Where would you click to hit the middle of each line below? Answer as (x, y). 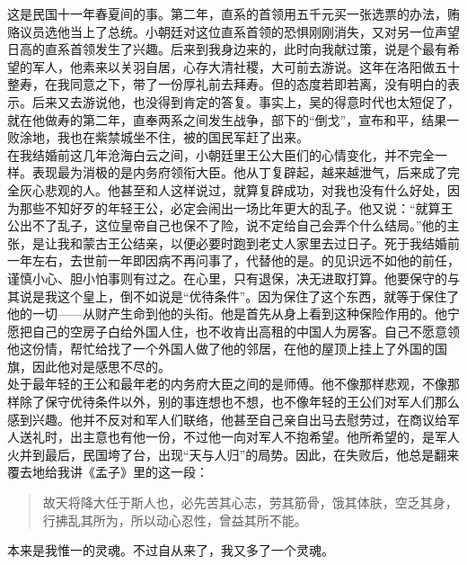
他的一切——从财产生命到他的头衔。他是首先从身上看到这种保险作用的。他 (227, 314)
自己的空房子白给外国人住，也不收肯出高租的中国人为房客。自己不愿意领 (246, 331)
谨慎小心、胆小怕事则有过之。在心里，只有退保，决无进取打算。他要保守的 (227, 278)
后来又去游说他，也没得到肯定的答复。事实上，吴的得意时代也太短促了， (246, 101)
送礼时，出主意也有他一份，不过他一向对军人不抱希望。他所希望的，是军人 (239, 437)
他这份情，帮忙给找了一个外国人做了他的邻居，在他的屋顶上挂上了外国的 (221, 349)
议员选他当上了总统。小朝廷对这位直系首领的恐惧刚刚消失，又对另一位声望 (239, 31)
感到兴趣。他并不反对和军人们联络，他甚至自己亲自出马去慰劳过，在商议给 (227, 419)
